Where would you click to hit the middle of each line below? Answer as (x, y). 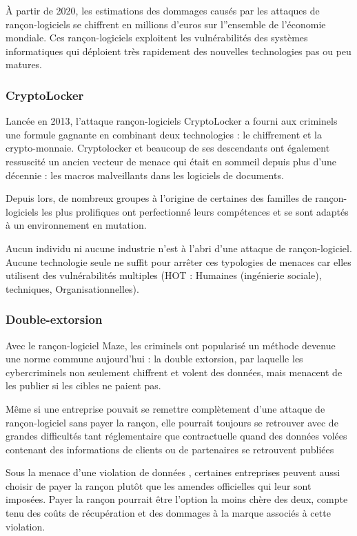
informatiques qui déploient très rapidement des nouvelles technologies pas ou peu (178, 51)
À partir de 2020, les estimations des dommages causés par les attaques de (163, 10)
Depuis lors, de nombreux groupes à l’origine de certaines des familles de (159, 198)
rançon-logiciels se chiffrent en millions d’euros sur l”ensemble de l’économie (166, 24)
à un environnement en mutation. (76, 225)
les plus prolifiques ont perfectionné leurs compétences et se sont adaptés (195, 211)
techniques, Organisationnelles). (72, 288)
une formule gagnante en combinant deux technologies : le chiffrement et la (164, 134)
